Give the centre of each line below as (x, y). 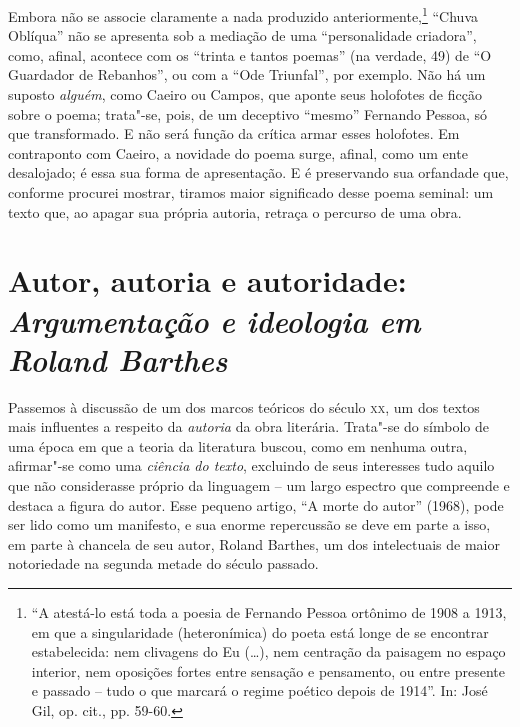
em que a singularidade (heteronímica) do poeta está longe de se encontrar (260, 631)
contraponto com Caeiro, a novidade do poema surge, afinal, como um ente (238, 152)
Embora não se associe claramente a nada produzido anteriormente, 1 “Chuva (243, 14)
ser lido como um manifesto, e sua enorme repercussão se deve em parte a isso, (249, 524)
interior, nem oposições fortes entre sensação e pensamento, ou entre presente (268, 670)
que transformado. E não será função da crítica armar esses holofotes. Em (234, 133)
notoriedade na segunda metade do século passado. (163, 563)
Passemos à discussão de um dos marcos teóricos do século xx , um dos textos (244, 406)
